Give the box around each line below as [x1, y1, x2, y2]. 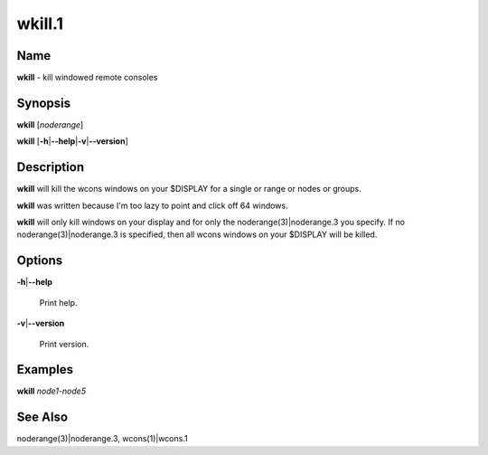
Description [16, 159, 85, 175]
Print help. [39, 297, 78, 308]
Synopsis [16, 95, 71, 110]
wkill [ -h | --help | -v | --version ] [16, 136, 128, 147]
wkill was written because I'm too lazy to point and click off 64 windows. [16, 200, 288, 211]
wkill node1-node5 [16, 385, 86, 397]
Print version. [39, 338, 89, 349]
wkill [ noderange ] [16, 118, 84, 130]
